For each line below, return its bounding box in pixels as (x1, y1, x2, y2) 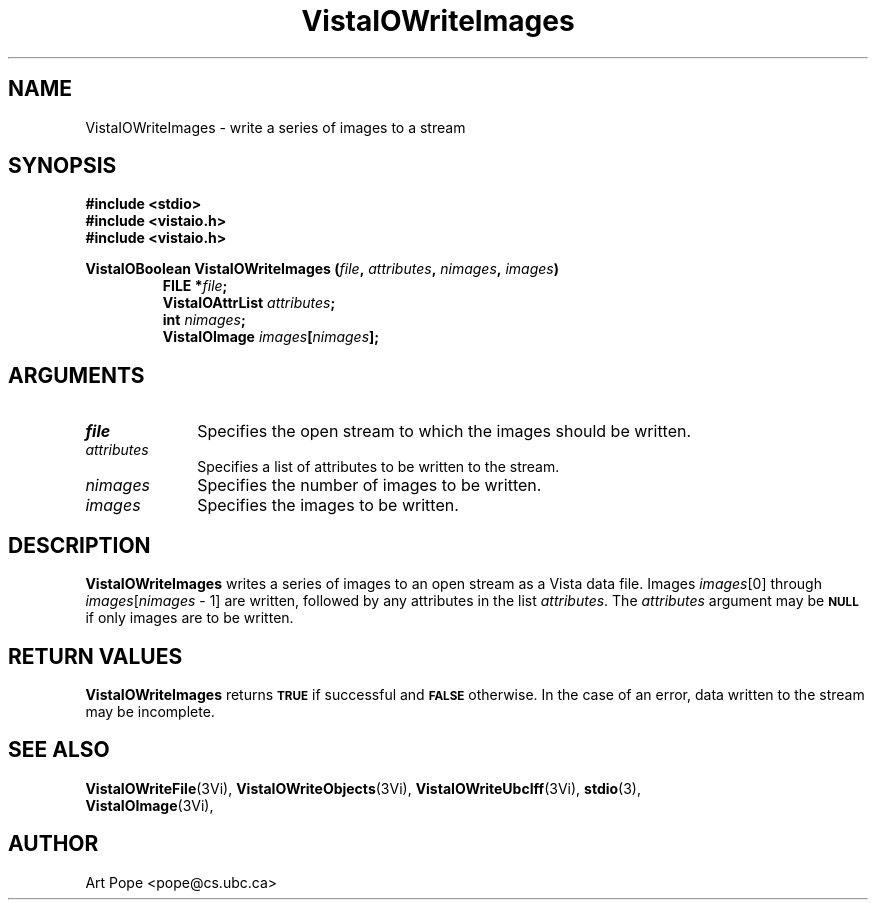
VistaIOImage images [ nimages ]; (162, 328, 380, 346)
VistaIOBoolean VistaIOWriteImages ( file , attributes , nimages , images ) (85, 260, 560, 278)
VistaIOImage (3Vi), (85, 796, 214, 814)
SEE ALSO (8, 737, 110, 763)
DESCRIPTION (8, 532, 151, 558)
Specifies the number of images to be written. (197, 475, 542, 496)
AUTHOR (8, 831, 99, 857)
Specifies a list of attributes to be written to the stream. (197, 458, 560, 476)
